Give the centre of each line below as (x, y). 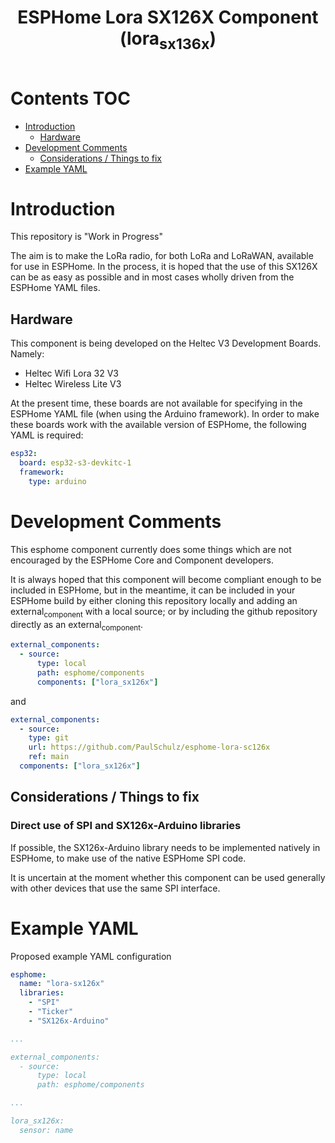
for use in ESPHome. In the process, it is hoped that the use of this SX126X (164, 267)
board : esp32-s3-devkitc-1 (75, 463)
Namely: (27, 354)
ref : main (49, 757)
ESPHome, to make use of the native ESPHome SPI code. (128, 858)
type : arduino (57, 481)
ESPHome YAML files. (55, 288)
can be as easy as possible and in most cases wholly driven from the (152, 277)
